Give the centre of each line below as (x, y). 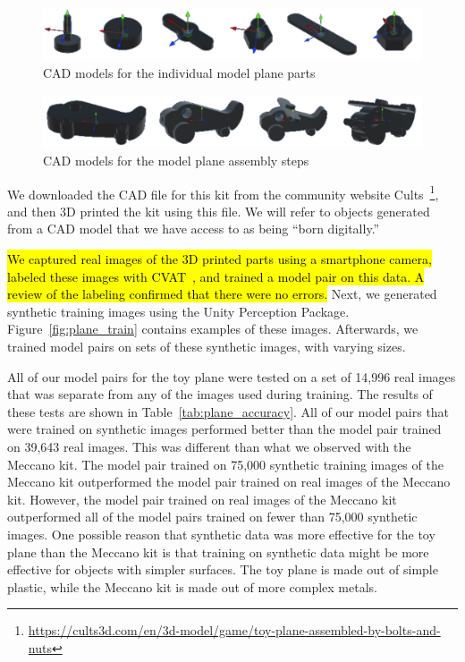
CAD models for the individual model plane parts (179, 73)
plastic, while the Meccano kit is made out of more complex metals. (192, 586)
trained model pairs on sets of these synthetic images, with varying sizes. (207, 347)
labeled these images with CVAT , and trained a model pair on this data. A (216, 276)
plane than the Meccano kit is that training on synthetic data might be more (218, 552)
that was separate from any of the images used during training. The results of (220, 394)
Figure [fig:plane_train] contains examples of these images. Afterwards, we (213, 329)
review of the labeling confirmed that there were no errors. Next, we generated (222, 294)
